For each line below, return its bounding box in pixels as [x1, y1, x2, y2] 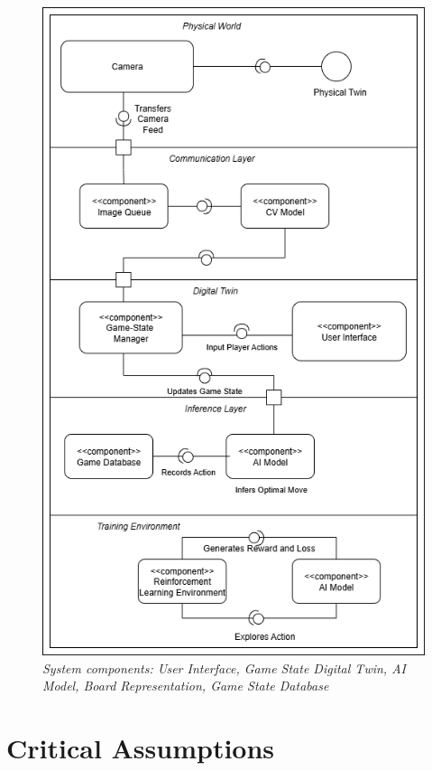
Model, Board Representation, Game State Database [42, 676, 329, 695]
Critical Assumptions [6, 729, 275, 766]
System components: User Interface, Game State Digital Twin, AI [42, 658, 406, 677]
